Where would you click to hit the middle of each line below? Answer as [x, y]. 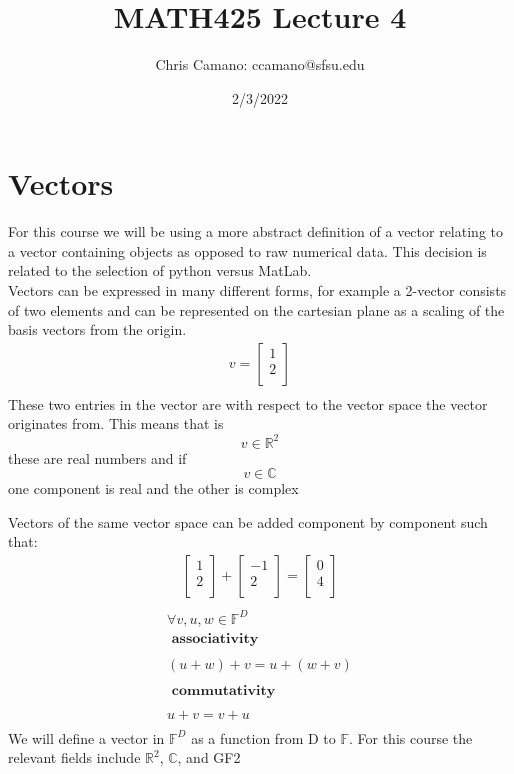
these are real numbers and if [97, 457]
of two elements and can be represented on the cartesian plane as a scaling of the [256, 309]
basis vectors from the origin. [97, 329]
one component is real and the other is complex [153, 488]
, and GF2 [209, 757]
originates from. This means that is [116, 423]
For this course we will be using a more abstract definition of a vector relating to [255, 231]
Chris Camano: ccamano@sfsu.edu [260, 64]
